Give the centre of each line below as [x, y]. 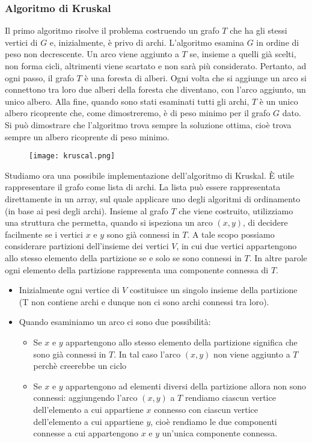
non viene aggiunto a [252, 354]
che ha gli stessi [258, 30]
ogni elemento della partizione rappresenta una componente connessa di [137, 269]
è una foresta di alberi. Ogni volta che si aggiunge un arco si [195, 77]
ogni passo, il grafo [39, 77]
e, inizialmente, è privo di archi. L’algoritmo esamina [147, 42]
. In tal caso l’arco [147, 354]
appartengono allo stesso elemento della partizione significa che [182, 342]
